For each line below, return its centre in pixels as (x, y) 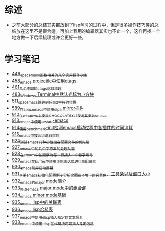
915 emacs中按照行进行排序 (36, 135)
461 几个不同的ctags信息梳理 (37, 88)
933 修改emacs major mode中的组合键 (49, 188)
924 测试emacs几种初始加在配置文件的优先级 (51, 141)
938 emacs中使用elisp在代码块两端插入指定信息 (53, 223)
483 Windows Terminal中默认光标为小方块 (53, 95)
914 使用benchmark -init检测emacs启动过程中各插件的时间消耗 (72, 128)
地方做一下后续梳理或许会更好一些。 (49, 37)
